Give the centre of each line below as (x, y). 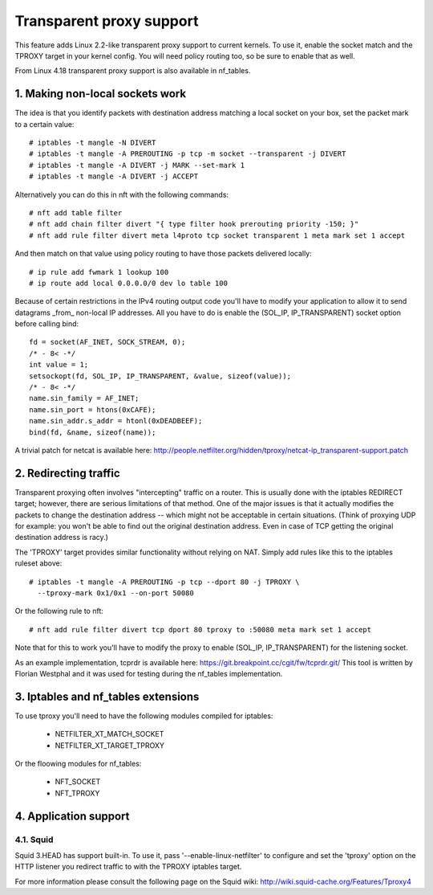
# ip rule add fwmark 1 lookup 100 (99, 272)
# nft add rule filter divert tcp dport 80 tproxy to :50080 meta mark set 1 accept (200, 629)
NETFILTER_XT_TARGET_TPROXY (109, 745)
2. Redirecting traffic (67, 473)
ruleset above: (38, 563)
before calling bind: (47, 324)
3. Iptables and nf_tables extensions (107, 696)
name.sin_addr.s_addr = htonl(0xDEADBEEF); (116, 421)
